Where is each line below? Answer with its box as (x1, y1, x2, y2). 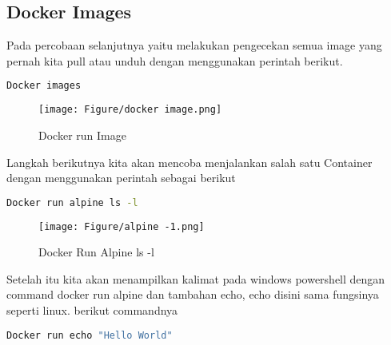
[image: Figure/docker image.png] (38, 104, 222, 116)
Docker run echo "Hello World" (6, 329, 173, 341)
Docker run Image (38, 126, 126, 143)
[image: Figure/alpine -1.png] (38, 220, 205, 232)
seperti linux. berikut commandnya (6, 302, 178, 319)
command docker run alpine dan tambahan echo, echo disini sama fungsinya (6, 286, 379, 303)
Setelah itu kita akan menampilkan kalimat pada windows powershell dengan (6, 270, 385, 287)
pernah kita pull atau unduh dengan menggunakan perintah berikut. (6, 52, 343, 69)
